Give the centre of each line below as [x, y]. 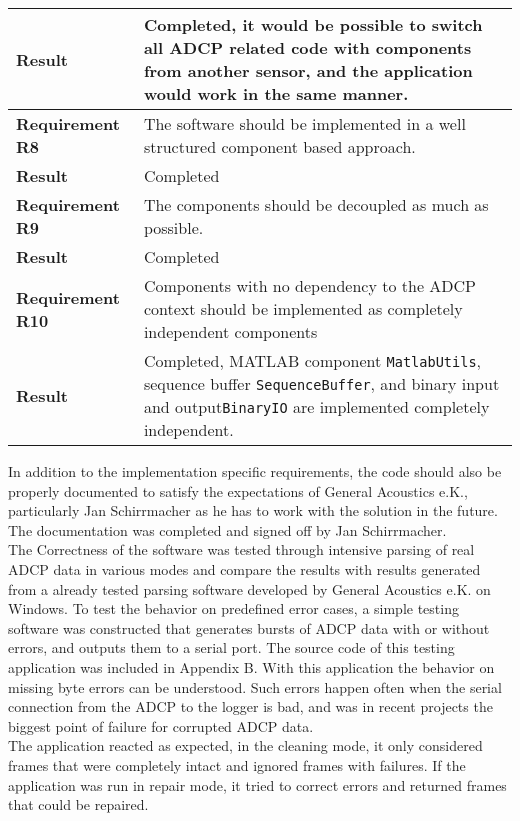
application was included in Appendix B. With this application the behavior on [251, 666]
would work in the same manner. [276, 93]
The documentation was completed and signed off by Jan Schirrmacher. [227, 529]
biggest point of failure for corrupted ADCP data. [161, 725]
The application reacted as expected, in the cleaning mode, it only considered [245, 745]
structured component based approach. [279, 146]
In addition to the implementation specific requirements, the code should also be [255, 471]
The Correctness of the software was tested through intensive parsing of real [241, 549]
